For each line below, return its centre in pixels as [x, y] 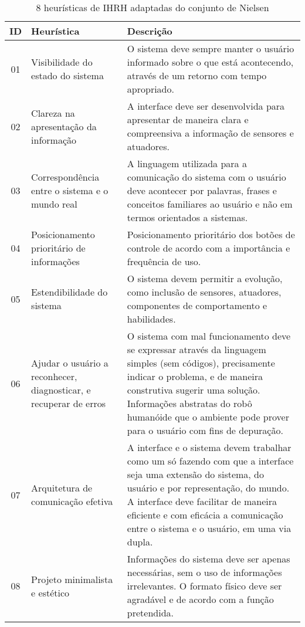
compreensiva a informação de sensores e [210, 133]
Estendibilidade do [70, 292]
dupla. [140, 542]
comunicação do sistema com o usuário [206, 177]
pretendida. [150, 613]
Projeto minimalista [72, 579]
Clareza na [53, 113]
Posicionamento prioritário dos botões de [211, 234]
